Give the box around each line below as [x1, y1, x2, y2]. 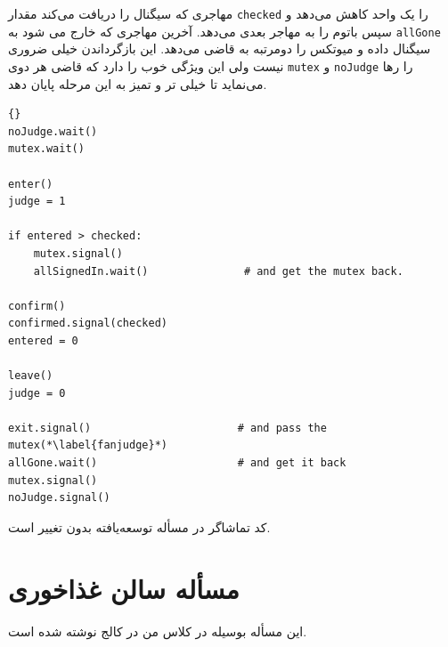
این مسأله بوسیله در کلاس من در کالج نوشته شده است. [8, 621, 307, 640]
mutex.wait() [8, 142, 85, 156]
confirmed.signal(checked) [8, 317, 167, 330]
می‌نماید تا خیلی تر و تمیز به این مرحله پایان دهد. [8, 74, 267, 93]
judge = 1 [8, 195, 66, 208]
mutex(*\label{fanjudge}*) [8, 439, 167, 452]
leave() [8, 369, 53, 383]
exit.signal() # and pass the [8, 421, 327, 434]
